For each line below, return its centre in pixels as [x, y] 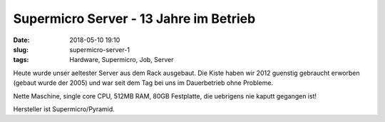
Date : [21, 40]
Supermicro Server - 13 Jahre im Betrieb [134, 19]
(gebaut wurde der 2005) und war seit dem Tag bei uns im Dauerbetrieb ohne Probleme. [143, 83]
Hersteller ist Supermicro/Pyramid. [64, 109]
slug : [21, 49]
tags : [21, 60]
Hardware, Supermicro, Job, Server [122, 60]
